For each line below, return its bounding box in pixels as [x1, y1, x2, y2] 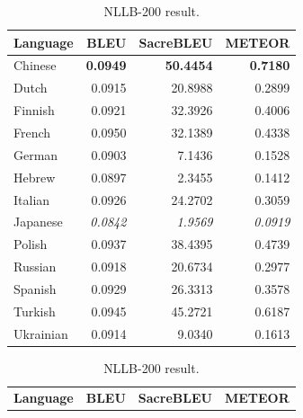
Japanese [13, 212, 63, 231]
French [13, 122, 51, 141]
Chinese [13, 56, 57, 75]
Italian [13, 190, 50, 209]
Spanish [13, 279, 57, 298]
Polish [13, 235, 48, 253]
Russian [13, 257, 57, 276]
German [13, 145, 58, 164]
